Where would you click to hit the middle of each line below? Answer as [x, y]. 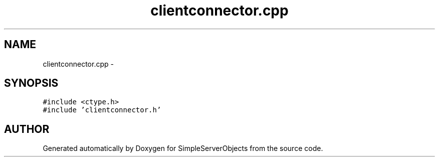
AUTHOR [27, 129]
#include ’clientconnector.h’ [102, 110]
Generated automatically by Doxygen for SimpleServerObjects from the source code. [183, 148]
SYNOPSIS [31, 83]
